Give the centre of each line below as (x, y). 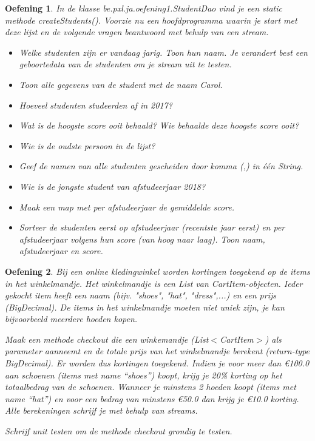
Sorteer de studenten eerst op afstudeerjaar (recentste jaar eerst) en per (152, 227)
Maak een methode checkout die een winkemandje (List (107, 339)
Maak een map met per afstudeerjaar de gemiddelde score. (127, 207)
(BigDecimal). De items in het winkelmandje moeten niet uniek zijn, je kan (145, 307)
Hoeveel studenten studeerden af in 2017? (96, 105)
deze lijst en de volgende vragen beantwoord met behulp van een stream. (137, 32)
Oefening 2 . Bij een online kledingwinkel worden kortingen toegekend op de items (157, 271)
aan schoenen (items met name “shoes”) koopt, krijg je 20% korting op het (144, 375)
